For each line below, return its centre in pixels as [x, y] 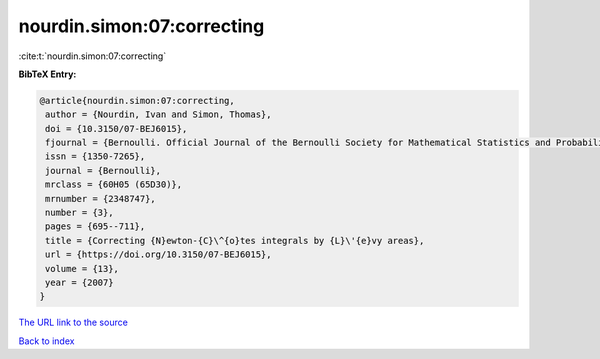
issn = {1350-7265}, [95, 156]
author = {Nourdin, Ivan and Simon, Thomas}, [158, 114]
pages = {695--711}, [95, 226]
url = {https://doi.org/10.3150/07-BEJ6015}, [158, 254]
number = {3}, [79, 213]
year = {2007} [79, 282]
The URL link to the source [73, 322]
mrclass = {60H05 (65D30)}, [114, 184]
